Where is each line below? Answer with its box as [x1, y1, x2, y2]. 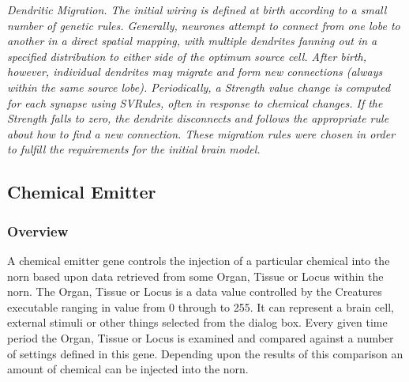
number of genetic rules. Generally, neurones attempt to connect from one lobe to [7, 17, 400, 33]
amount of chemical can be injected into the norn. [7, 361, 249, 377]
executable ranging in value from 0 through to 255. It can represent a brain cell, [7, 298, 394, 315]
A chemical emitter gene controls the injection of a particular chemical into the [7, 252, 390, 268]
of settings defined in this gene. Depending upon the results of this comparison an [7, 345, 403, 361]
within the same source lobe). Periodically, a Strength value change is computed [7, 78, 391, 95]
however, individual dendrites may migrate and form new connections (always [7, 63, 383, 80]
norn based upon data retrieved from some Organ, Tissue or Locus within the [7, 267, 384, 284]
